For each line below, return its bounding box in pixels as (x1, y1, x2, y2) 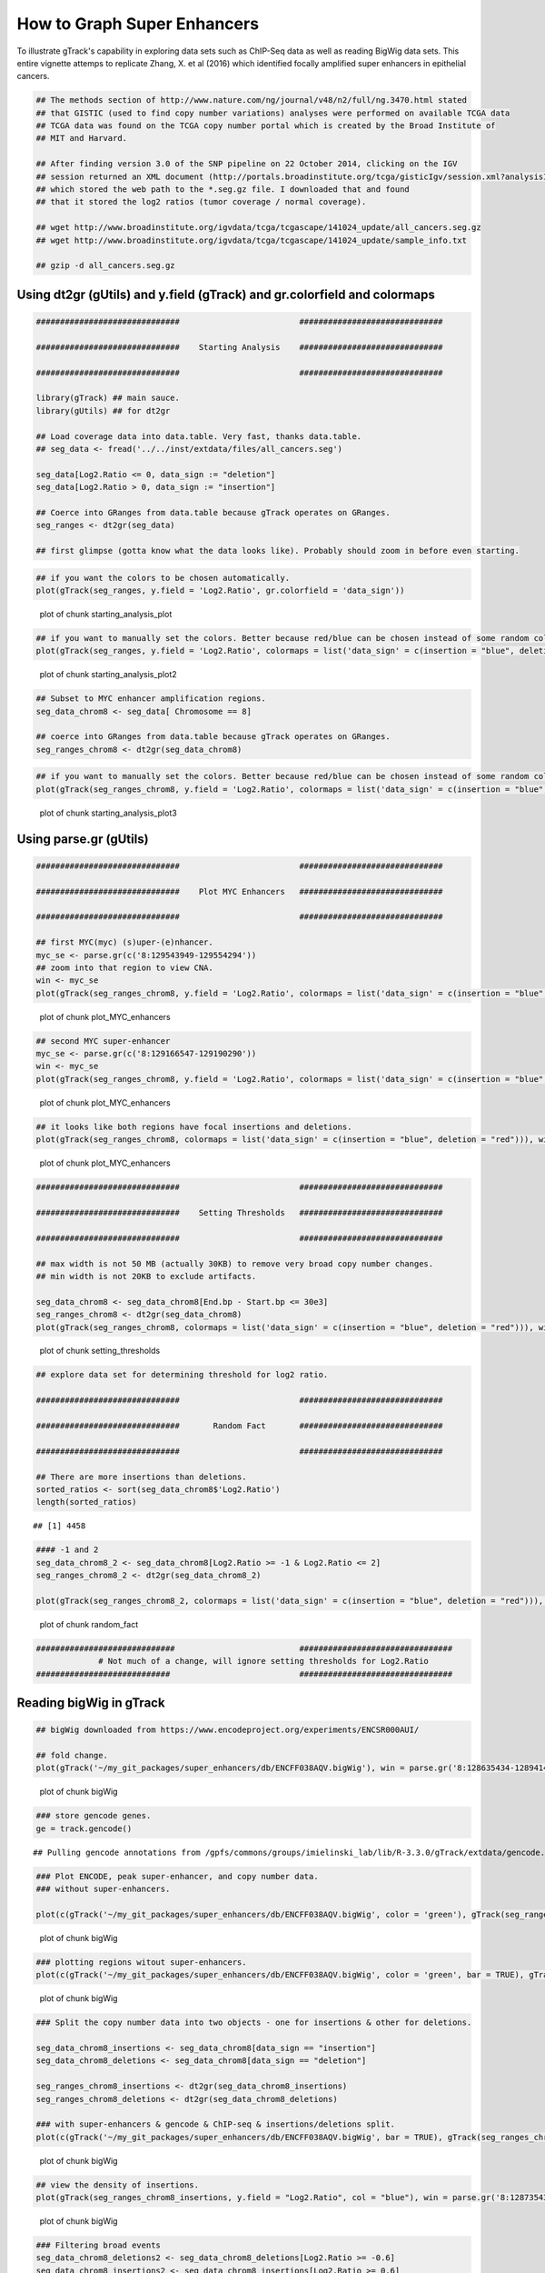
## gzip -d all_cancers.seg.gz (35, 260, 176, 271)
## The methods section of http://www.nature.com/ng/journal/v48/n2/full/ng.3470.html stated (35, 95, 468, 105)
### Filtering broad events (35, 2240, 161, 2250)
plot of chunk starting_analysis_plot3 (39, 807, 177, 818)
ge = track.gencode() (35, 1823, 133, 1834)
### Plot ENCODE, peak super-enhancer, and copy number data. (35, 1871, 319, 1881)
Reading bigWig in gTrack (16, 1696, 165, 1711)
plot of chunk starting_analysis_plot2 (39, 669, 177, 680)
